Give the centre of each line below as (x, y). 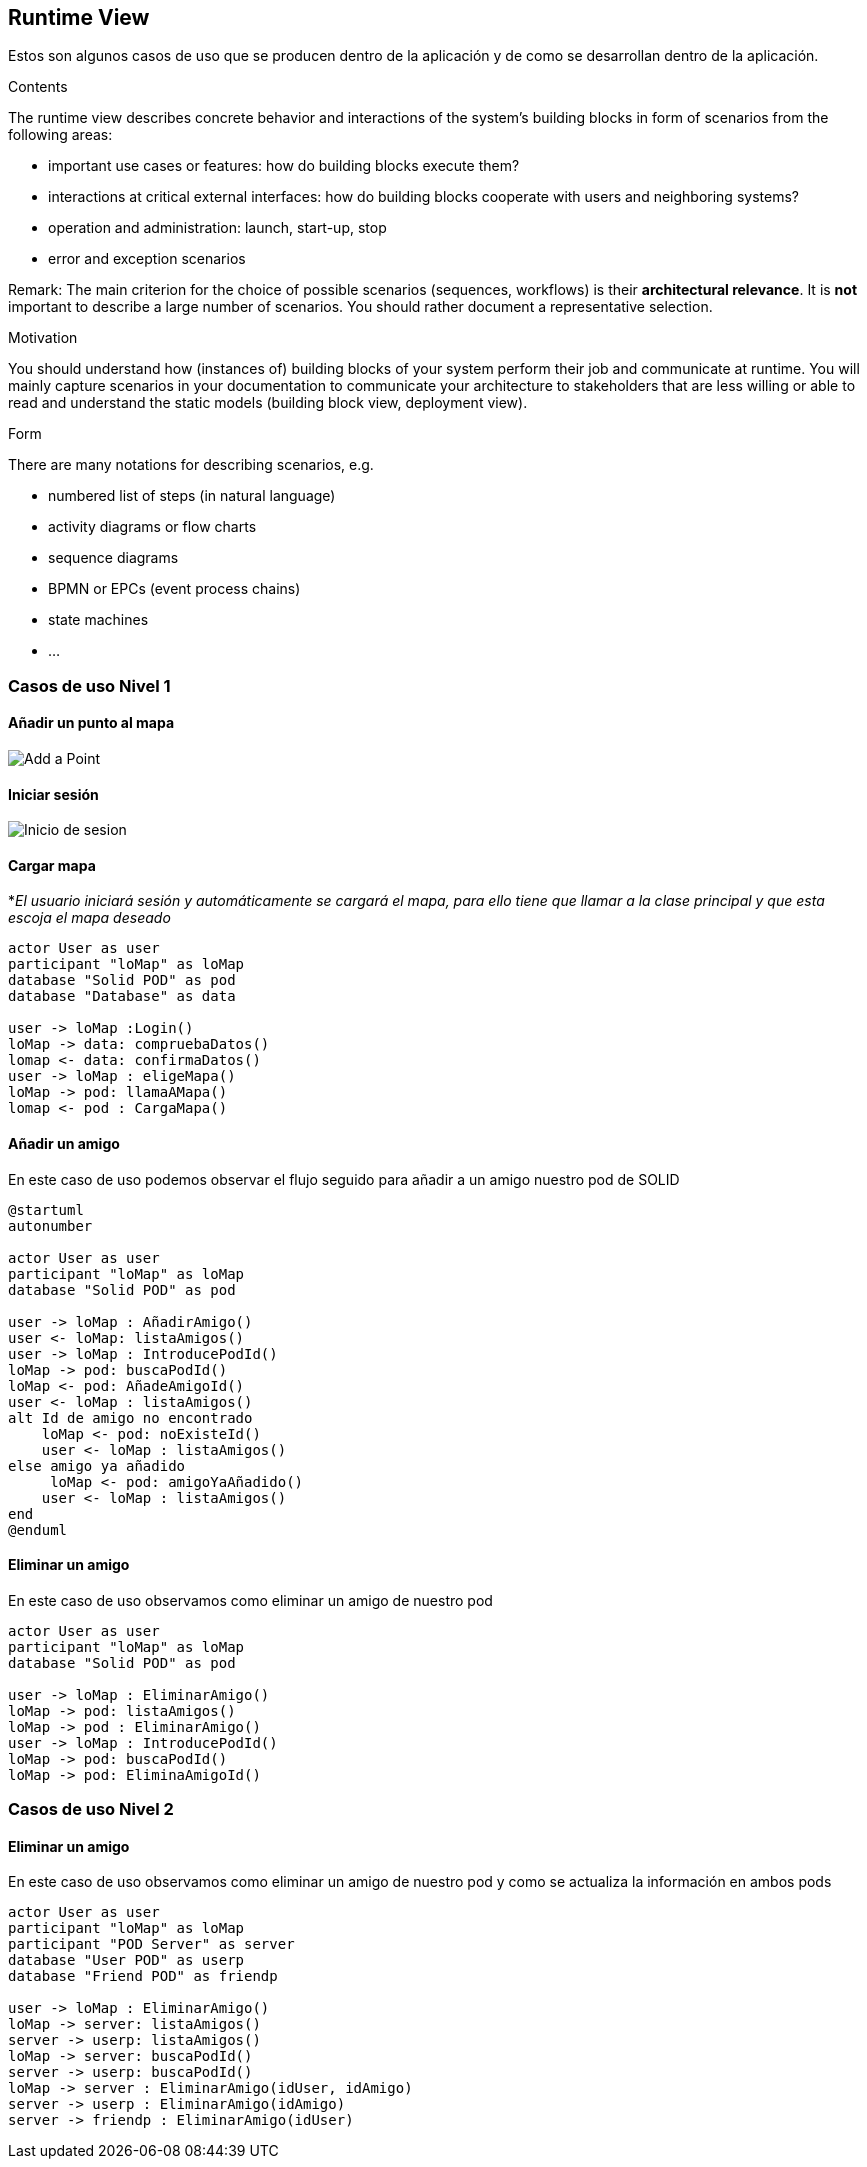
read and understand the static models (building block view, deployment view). (268, 403)
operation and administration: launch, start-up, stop (217, 228)
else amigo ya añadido (97, 1465)
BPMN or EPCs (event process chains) (174, 589)
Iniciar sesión (53, 794)
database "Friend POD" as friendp (143, 1976)
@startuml (46, 1209)
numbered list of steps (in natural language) (192, 496)
